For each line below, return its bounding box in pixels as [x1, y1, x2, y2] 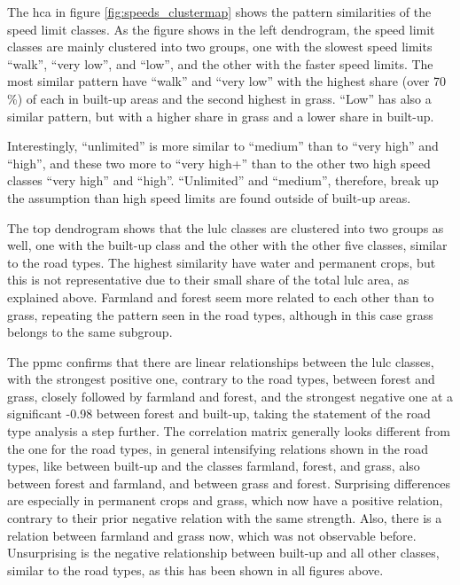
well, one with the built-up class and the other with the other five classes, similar [7, 236, 448, 254]
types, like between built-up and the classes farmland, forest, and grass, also [7, 456, 420, 475]
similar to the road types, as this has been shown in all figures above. [7, 560, 384, 579]
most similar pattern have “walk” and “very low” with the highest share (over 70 [7, 72, 447, 90]
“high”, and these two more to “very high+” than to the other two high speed [7, 153, 431, 172]
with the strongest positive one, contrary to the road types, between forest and [7, 370, 435, 388]
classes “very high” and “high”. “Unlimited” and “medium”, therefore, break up [7, 171, 439, 190]
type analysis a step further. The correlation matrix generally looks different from [7, 422, 450, 441]
